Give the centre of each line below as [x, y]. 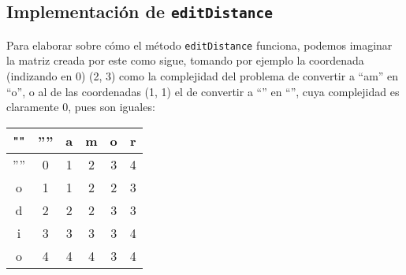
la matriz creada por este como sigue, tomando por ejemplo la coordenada [185, 60]
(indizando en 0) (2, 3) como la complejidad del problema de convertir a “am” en [203, 76]
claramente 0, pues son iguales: [81, 107]
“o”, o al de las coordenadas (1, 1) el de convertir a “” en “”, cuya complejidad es [203, 91]
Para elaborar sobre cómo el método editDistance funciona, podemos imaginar [199, 45]
